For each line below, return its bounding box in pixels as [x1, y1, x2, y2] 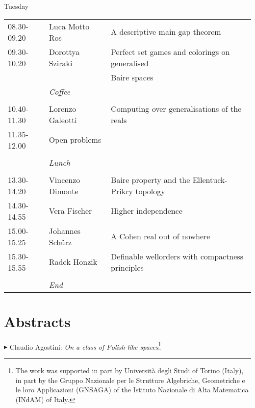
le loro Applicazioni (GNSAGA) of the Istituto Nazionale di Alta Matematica [15, 384, 249, 395]
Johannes [49, 225, 81, 236]
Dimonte [49, 185, 78, 197]
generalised [111, 57, 149, 69]
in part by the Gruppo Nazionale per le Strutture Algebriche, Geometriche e [15, 375, 245, 385]
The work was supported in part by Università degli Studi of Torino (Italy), [15, 365, 244, 375]
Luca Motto [49, 20, 90, 32]
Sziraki [49, 57, 73, 69]
